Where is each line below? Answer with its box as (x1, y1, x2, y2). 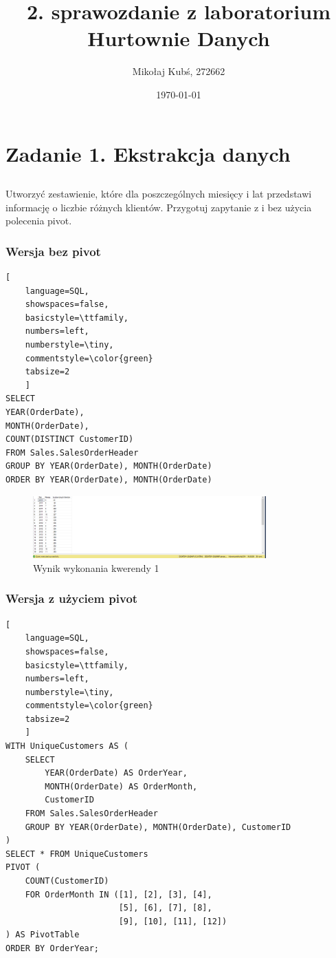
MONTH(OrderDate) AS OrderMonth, (45, 781, 198, 791)
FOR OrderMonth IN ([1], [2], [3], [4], (25, 889, 212, 900)
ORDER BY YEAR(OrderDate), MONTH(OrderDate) (5, 474, 212, 485)
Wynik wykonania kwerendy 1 (33, 560, 159, 575)
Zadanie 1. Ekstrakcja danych (5, 139, 291, 167)
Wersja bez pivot (5, 242, 101, 259)
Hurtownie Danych (87, 24, 270, 52)
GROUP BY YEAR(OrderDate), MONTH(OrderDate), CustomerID (25, 822, 291, 832)
